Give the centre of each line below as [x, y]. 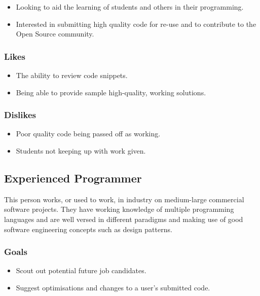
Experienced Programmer [73, 178]
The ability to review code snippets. [72, 75]
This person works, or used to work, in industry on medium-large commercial [124, 199]
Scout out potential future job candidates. [81, 270]
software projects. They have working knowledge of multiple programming [119, 209]
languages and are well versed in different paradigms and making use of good [124, 219]
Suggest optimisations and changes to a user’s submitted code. [113, 287]
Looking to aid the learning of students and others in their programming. [130, 7]
